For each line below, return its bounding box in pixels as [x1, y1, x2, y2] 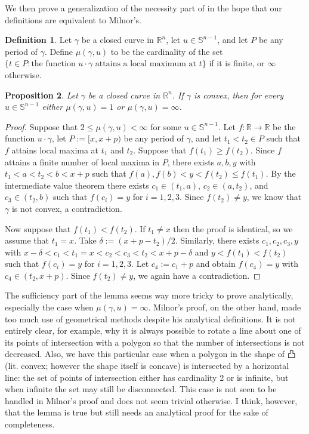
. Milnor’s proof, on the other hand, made [148, 301, 301, 313]
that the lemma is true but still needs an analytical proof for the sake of [5, 406, 268, 418]
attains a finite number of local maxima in [5, 155, 160, 168]
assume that [5, 234, 50, 247]
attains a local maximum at [95, 60, 197, 69]
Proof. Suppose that [5, 120, 78, 133]
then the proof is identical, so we [173, 222, 293, 235]
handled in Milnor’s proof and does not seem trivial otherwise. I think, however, [5, 394, 298, 407]
